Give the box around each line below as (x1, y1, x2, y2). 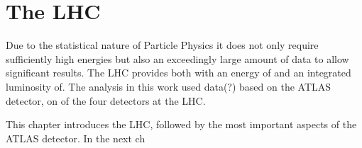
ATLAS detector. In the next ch (6, 130, 146, 145)
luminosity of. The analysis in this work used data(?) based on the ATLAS (6, 79, 331, 93)
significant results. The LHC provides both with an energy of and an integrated (6, 65, 351, 80)
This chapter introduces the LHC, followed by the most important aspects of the (6, 117, 357, 132)
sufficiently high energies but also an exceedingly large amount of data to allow (6, 51, 349, 66)
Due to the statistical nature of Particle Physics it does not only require (6, 38, 319, 52)
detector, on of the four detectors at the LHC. (6, 93, 206, 108)
